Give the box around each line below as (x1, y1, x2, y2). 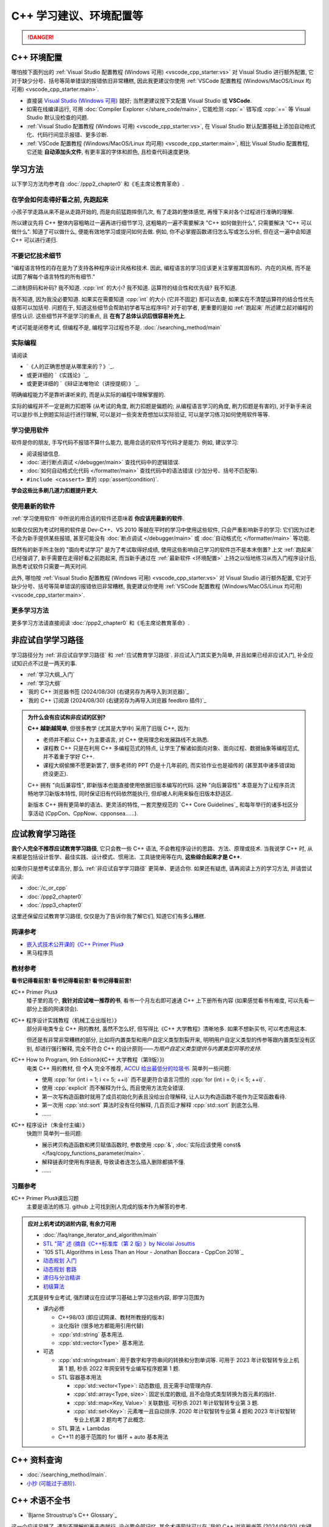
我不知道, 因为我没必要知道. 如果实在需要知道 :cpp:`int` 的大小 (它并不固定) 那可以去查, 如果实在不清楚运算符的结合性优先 (11, 295, 314, 302)
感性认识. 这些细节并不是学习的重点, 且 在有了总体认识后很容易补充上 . (11, 312, 186, 320)
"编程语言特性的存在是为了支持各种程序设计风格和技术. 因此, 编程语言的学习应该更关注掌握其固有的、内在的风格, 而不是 (11, 264, 311, 272)
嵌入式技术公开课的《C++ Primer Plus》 (26, 941, 124, 948)
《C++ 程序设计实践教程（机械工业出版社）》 (11, 1016, 120, 1024)
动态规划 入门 (43, 1257, 77, 1264)
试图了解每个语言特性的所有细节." (11, 272, 96, 280)
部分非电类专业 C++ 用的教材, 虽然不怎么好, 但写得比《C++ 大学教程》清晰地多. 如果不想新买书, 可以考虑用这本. (26, 1025, 307, 1032)
